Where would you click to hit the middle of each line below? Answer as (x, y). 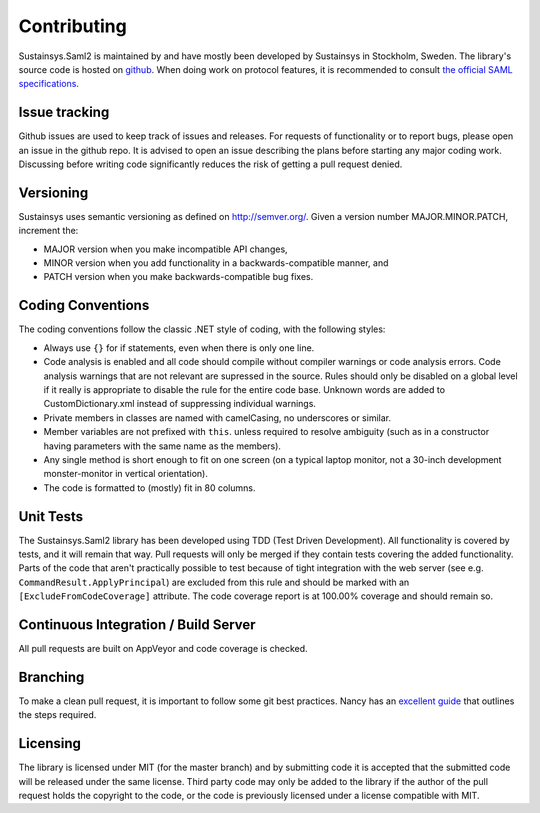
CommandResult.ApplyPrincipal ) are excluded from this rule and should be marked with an (214, 582)
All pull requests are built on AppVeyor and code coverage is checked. (163, 649)
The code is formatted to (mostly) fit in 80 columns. (149, 487)
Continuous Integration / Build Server (137, 624)
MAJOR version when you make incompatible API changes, (166, 249)
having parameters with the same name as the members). (162, 446)
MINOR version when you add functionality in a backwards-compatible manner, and (216, 263)
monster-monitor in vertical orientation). (126, 474)
